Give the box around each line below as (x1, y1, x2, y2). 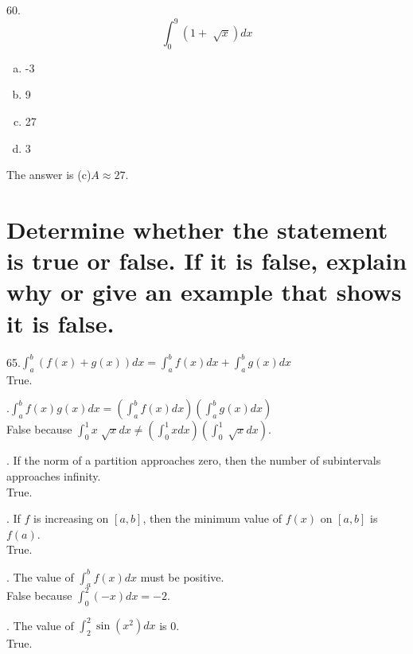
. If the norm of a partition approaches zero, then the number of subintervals (6, 452, 381, 469)
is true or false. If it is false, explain (6, 244, 407, 277)
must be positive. (140, 568, 224, 585)
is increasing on (33, 510, 109, 527)
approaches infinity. (6, 468, 101, 485)
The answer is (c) (6, 166, 92, 183)
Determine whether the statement (6, 213, 388, 246)
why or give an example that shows (6, 275, 402, 308)
